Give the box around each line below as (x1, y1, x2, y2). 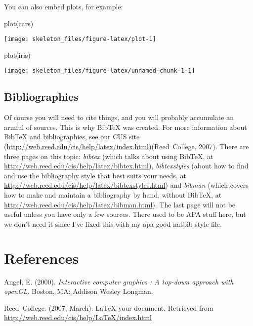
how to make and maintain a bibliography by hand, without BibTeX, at (4, 190, 222, 200)
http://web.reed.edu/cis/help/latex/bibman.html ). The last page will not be (4, 199, 236, 209)
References (4, 247, 79, 268)
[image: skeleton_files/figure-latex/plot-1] (4, 36, 156, 43)
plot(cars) (4, 18, 34, 28)
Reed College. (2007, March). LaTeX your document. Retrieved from (4, 302, 213, 313)
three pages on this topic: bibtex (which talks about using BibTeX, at (4, 151, 213, 161)
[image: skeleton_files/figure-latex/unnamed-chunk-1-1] (4, 67, 195, 75)
